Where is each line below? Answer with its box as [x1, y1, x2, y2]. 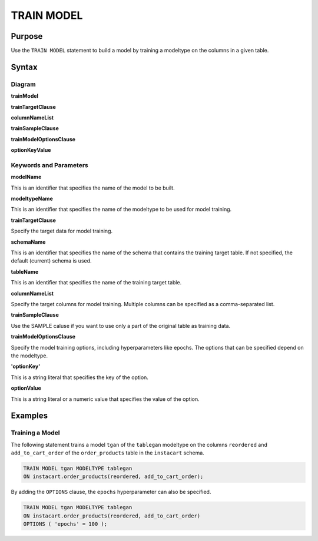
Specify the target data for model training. [11, 227, 113, 235]
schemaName [11, 238, 46, 245]
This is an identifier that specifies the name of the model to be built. [11, 184, 175, 191]
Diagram [11, 80, 36, 88]
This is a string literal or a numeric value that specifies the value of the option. [11, 395, 200, 403]
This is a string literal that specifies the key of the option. [11, 374, 148, 381]
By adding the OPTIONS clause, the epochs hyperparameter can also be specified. [11, 489, 211, 496]
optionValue [11, 384, 41, 391]
